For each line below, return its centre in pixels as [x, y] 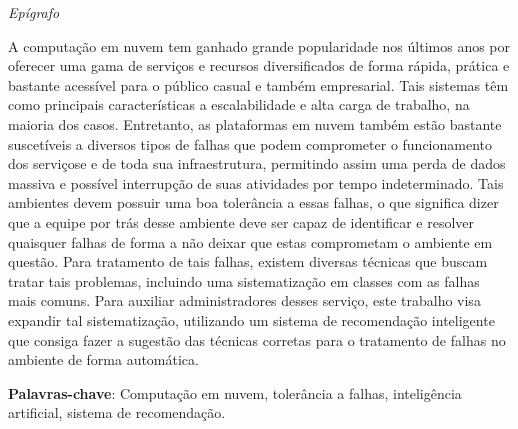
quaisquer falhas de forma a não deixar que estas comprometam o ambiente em [250, 241]
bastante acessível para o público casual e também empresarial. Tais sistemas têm [258, 84]
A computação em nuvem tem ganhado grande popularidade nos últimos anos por [259, 45]
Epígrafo [34, 12]
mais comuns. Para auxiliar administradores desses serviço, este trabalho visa [244, 300]
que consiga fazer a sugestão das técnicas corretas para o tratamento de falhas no [257, 339]
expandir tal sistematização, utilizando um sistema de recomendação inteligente [251, 319]
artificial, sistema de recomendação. [117, 412]
